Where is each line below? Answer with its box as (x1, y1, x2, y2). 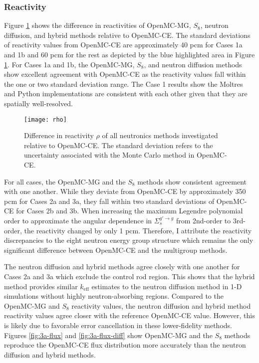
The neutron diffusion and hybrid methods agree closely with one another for (4, 261, 240, 272)
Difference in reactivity (24, 130, 94, 141)
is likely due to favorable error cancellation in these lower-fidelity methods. (4, 320, 232, 330)
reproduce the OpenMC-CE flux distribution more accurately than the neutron (4, 340, 246, 350)
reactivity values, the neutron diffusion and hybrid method (71, 300, 251, 311)
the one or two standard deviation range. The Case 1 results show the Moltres (4, 78, 243, 89)
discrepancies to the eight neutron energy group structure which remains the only (4, 235, 254, 245)
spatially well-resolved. (4, 98, 73, 108)
